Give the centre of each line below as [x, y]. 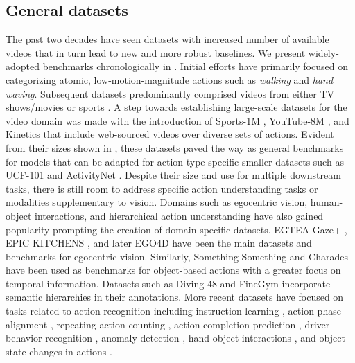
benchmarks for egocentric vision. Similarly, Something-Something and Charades [177, 256]
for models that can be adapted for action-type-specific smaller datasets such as [175, 161]
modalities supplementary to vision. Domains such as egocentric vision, [157, 202]
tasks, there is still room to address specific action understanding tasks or [162, 188]
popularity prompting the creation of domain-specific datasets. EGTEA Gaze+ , [176, 229]
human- [327, 202]
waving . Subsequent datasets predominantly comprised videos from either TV [170, 93]
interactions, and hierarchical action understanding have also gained [179, 215]
